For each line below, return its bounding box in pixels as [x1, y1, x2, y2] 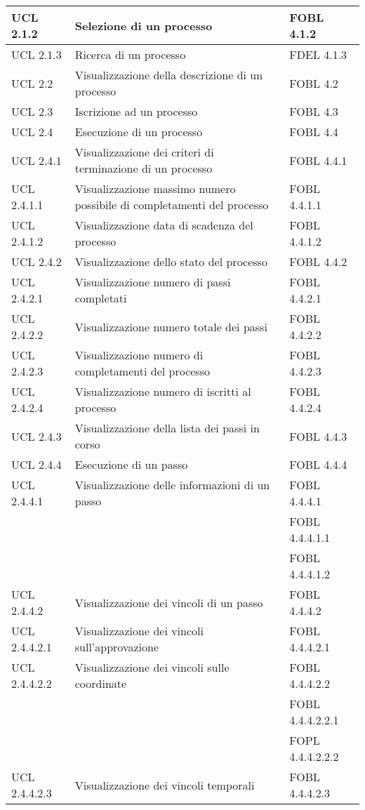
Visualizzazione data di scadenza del [74, 217, 253, 233]
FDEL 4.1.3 [289, 46, 347, 62]
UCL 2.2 [11, 74, 53, 91]
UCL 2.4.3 [11, 427, 62, 444]
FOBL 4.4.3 [289, 427, 347, 444]
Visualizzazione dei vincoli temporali [74, 776, 255, 793]
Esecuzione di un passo [74, 456, 188, 472]
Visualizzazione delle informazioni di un [74, 477, 270, 493]
